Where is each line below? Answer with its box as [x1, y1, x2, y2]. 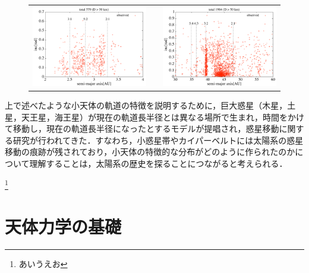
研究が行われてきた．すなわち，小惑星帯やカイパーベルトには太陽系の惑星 [12, 134, 304, 146]
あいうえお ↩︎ [18, 257, 68, 269]
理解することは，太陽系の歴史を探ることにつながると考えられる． [29, 157, 288, 169]
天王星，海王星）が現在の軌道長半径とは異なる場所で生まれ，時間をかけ [21, 110, 304, 123]
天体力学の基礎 [5, 214, 122, 238]
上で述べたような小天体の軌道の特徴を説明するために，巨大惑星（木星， [5, 99, 288, 111]
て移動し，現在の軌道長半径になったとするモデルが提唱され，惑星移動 [5, 122, 279, 135]
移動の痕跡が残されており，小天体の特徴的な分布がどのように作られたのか [5, 145, 295, 158]
